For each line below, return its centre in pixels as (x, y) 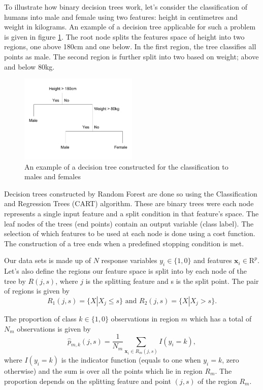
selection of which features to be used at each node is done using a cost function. (130, 233)
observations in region (145, 318)
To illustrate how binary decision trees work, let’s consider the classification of (126, 7)
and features (213, 260)
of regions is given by (37, 291)
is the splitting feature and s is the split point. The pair (172, 281)
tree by (15, 281)
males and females (53, 176)
